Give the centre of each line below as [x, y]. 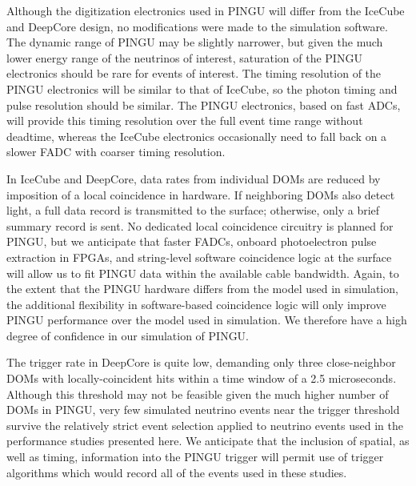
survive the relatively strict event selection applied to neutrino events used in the [205, 425]
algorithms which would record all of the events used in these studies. [177, 472]
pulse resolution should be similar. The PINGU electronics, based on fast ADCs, [204, 104]
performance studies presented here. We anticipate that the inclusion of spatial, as [208, 441]
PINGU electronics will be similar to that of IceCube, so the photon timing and [202, 88]
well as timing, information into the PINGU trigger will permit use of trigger [195, 457]
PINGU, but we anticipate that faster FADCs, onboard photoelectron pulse [192, 241]
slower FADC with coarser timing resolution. [116, 152]
